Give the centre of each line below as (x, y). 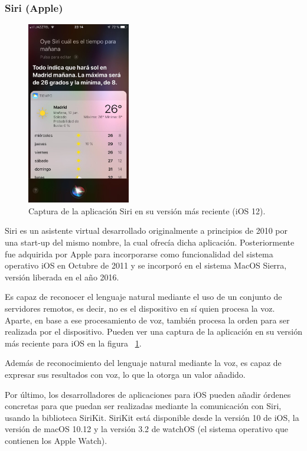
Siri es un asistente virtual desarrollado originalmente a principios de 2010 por (146, 231)
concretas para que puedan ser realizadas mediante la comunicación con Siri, (143, 406)
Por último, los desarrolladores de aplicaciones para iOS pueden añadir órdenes (148, 394)
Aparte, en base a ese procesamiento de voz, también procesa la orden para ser (147, 320)
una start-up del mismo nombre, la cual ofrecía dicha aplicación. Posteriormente (150, 242)
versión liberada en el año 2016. (62, 277)
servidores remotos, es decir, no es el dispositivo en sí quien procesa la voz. (140, 308)
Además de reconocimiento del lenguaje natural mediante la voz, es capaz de (143, 363)
